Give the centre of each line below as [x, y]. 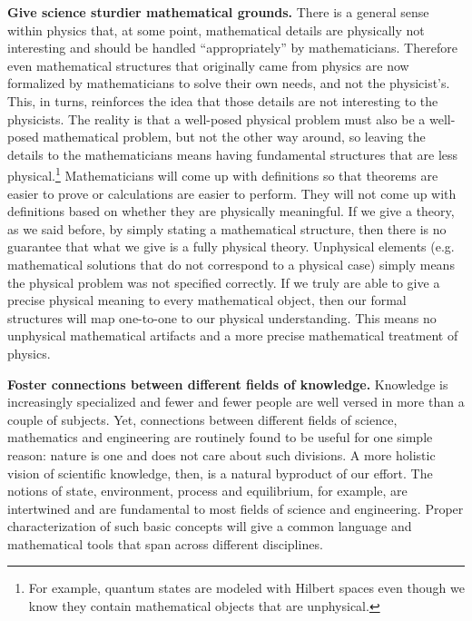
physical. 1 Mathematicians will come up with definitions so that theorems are [223, 174]
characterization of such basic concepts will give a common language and [210, 526]
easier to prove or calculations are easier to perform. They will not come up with [232, 193]
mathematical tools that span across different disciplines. [165, 543]
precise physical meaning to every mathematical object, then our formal [207, 300]
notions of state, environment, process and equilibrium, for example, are [207, 491]
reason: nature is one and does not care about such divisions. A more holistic [221, 454]
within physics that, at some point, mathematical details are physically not [216, 30]
